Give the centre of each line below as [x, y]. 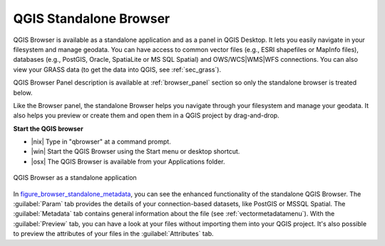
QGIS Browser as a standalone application [75, 178]
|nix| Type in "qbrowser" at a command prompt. [101, 141]
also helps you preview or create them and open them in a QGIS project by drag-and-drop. [146, 116]
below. [23, 92]
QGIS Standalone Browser [92, 18]
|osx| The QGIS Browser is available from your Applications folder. [128, 161]
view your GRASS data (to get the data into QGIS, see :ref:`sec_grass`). [117, 69]
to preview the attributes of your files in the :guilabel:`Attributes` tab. [113, 234]
